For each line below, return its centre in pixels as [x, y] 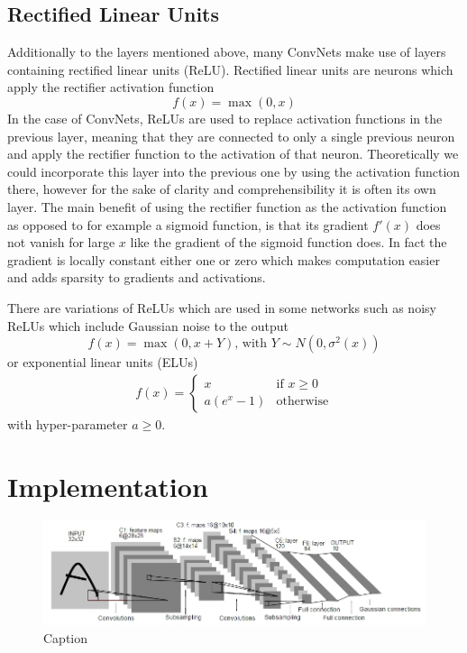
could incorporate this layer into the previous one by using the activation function [234, 171]
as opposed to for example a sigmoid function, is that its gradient [188, 224]
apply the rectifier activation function [111, 87]
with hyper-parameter [68, 423]
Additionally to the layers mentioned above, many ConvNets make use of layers [227, 52]
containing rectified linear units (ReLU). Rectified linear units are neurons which [230, 69]
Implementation [108, 486]
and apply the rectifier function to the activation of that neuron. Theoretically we [233, 154]
